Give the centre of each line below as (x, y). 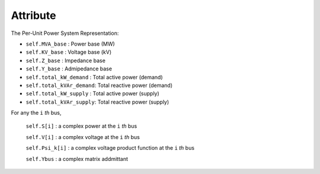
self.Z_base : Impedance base (66, 60)
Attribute (33, 15)
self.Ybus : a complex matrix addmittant (77, 159)
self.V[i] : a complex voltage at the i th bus (83, 137)
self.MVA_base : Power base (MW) (70, 44)
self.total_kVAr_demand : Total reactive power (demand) (99, 85)
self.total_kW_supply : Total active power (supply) (92, 94)
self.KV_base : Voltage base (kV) (69, 52)
